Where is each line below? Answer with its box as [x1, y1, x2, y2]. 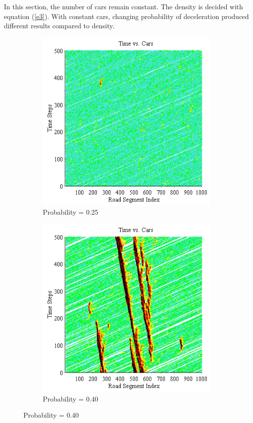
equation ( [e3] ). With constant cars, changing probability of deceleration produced [4, 11, 249, 21]
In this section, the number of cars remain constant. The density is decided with [4, 1, 243, 11]
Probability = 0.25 [43, 207, 98, 217]
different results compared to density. [4, 20, 115, 31]
